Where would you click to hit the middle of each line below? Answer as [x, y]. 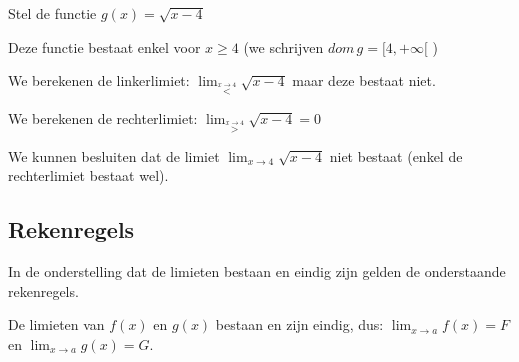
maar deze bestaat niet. [364, 80]
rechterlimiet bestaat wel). [88, 175]
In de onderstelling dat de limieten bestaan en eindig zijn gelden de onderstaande [257, 271]
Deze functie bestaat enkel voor [104, 46]
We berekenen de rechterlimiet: [103, 117]
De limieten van [56, 324]
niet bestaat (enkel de [396, 155]
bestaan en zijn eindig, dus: [299, 324]
